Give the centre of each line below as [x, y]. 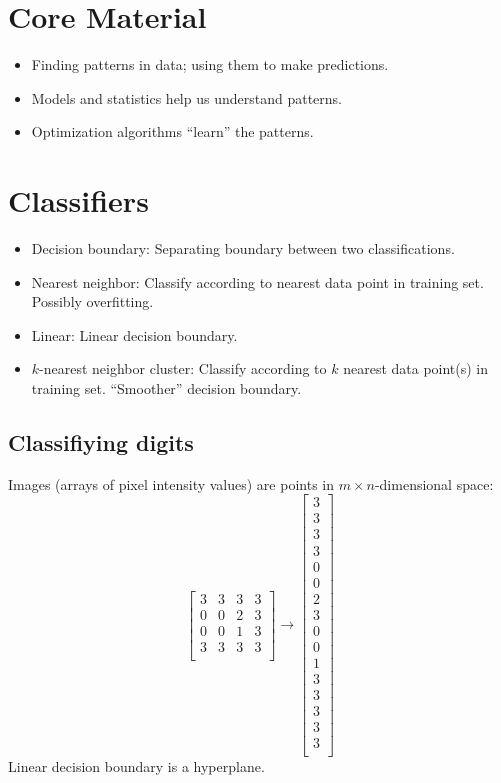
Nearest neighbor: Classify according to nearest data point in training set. [257, 281]
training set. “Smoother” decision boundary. [166, 388]
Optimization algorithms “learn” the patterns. [172, 131]
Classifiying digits [101, 441]
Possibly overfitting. [92, 301]
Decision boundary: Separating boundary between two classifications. [243, 248]
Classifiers [78, 200]
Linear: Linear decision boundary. [134, 334]
